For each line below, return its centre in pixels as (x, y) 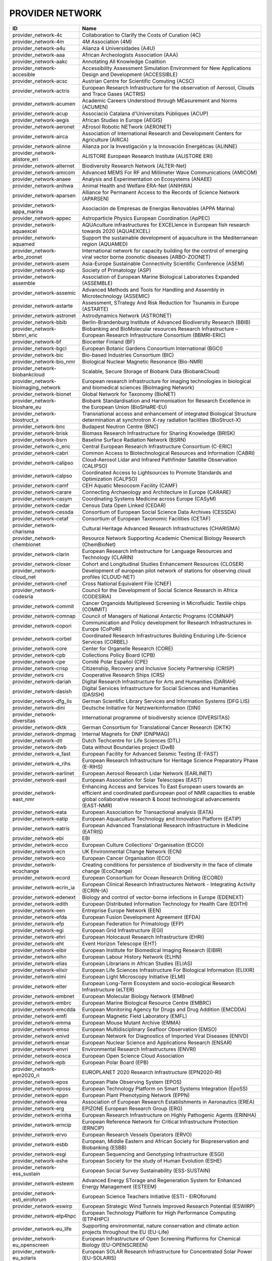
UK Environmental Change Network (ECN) (132, 851)
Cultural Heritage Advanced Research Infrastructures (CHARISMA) (161, 528)
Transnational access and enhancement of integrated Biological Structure (169, 414)
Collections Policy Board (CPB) (119, 655)
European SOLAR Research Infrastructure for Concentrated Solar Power (167, 1251)
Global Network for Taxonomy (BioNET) (129, 394)
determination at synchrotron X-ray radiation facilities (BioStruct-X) (161, 420)
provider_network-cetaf (41, 519)
